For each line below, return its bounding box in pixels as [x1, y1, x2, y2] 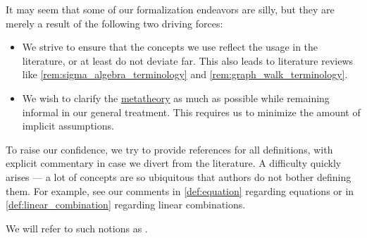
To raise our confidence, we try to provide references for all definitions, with [6, 142, 333, 156]
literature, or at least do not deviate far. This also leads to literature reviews [22, 53, 354, 68]
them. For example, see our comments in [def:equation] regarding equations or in [6, 183, 354, 198]
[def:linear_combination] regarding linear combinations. [6, 197, 246, 212]
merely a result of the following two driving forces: [6, 15, 223, 30]
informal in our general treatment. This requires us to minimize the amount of [22, 104, 361, 119]
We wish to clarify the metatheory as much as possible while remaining [22, 90, 330, 105]
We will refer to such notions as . [6, 220, 148, 235]
